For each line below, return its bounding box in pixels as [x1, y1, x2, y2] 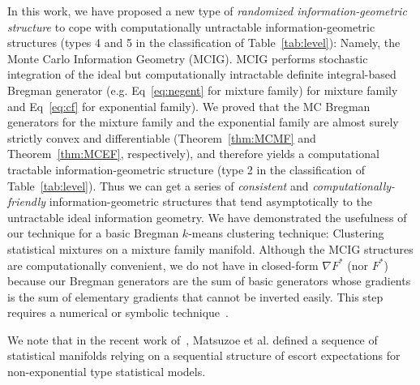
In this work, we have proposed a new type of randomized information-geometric [7, 2, 407, 19]
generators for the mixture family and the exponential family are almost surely [7, 113, 399, 130]
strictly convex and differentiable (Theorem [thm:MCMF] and [7, 129, 316, 146]
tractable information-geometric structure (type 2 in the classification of [7, 160, 366, 178]
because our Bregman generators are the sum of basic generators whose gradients [7, 272, 411, 289]
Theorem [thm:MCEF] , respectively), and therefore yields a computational [7, 145, 379, 162]
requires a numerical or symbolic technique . [7, 304, 229, 321]
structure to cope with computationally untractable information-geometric [7, 18, 375, 35]
